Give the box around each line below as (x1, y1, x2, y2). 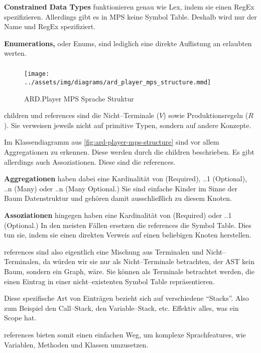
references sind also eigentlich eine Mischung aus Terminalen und (4, 246, 204, 257)
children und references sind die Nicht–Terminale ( (4, 110, 160, 121)
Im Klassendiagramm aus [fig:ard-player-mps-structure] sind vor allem (4, 137, 219, 147)
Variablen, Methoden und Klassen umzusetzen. (4, 339, 149, 349)
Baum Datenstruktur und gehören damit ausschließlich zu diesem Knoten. (4, 193, 232, 203)
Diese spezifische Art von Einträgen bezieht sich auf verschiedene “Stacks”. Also (4, 293, 249, 303)
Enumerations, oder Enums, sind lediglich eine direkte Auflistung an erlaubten (4, 38, 252, 48)
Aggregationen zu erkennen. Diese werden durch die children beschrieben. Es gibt (4, 147, 254, 157)
